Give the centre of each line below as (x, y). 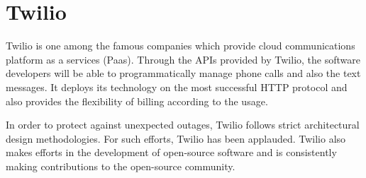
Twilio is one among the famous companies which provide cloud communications (181, 46)
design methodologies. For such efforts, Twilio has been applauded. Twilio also (176, 138)
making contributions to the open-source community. (121, 166)
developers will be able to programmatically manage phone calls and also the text (183, 73)
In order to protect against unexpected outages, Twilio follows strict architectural (183, 125)
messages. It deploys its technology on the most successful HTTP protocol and (177, 87)
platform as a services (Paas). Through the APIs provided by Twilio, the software (183, 59)
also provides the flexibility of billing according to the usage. (137, 101)
